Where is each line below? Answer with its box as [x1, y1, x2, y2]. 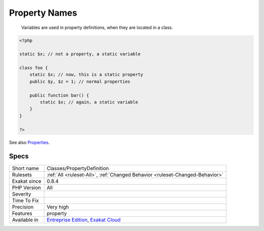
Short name [12, 165, 39, 172]
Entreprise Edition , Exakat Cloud [46, 216, 121, 223]
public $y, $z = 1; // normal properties [29, 78, 131, 84]
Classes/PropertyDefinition [46, 165, 109, 172]
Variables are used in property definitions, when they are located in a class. [21, 25, 173, 30]
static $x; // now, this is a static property [29, 72, 144, 77]
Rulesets [12, 171, 32, 178]
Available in [12, 216, 39, 223]
